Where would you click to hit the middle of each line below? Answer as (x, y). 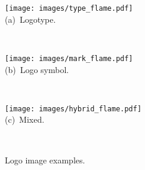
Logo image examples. (45, 160)
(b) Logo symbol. (37, 69)
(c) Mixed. (25, 119)
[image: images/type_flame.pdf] (69, 8)
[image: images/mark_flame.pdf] (69, 58)
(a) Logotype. (30, 19)
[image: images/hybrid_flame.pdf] (73, 109)
